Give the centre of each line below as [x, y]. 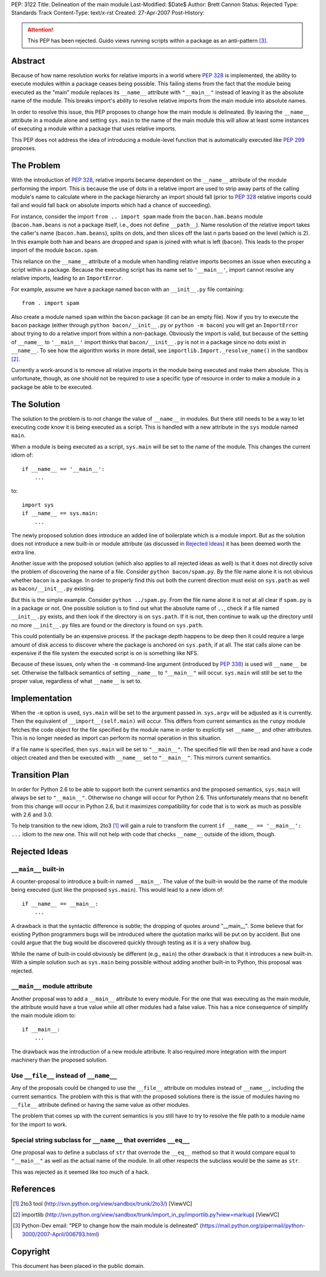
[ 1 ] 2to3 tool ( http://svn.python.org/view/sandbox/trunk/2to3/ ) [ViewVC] [103, 1203]
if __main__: [41, 1029]
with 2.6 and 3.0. [32, 815]
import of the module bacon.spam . [55, 250]
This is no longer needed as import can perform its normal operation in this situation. [117, 738]
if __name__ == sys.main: [60, 514]
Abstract [28, 61]
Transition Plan [40, 775]
